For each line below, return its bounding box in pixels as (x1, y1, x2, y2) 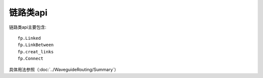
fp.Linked (18, 35, 41, 41)
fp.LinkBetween (18, 42, 54, 48)
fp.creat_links (18, 49, 54, 54)
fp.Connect (18, 56, 44, 62)
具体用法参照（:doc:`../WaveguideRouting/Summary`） (9, 66, 119, 72)
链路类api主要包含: (9, 24, 46, 30)
